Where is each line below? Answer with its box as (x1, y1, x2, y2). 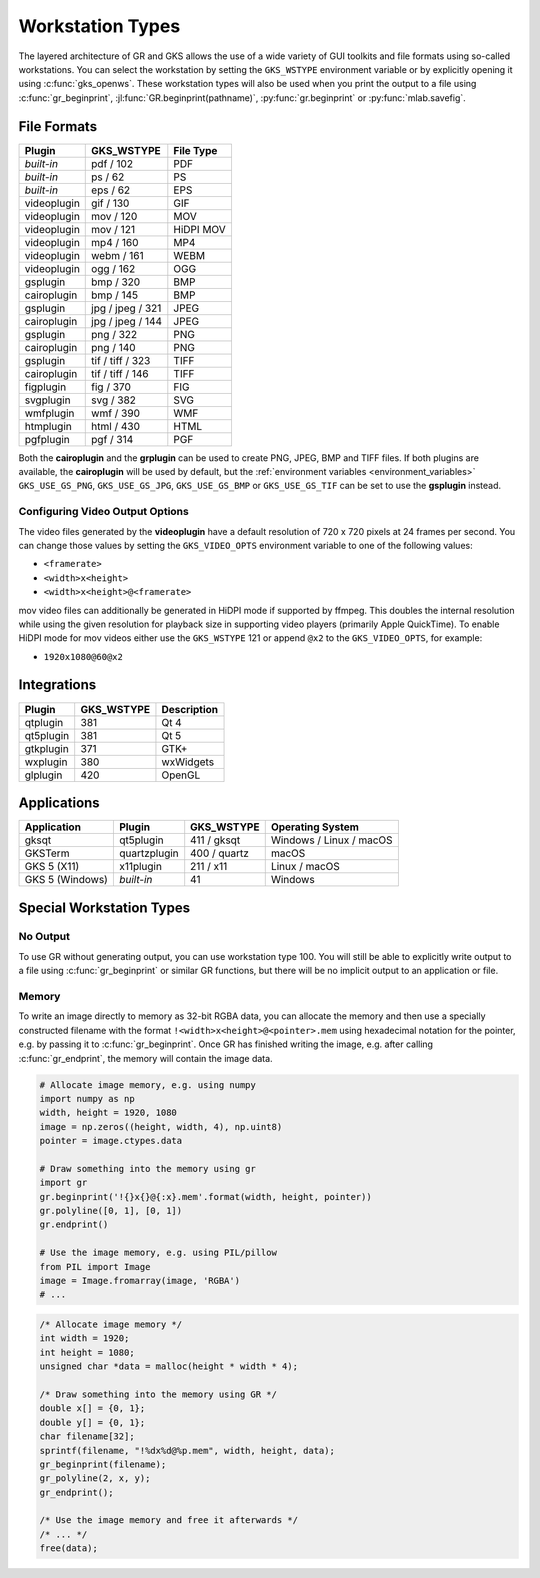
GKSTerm (24, 846, 70, 860)
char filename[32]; (39, 1431, 135, 1442)
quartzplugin (118, 846, 179, 860)
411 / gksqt (190, 833, 241, 847)
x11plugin (118, 860, 162, 874)
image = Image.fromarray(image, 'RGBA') (39, 1275, 240, 1287)
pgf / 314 (91, 432, 134, 446)
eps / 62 (91, 183, 131, 197)
